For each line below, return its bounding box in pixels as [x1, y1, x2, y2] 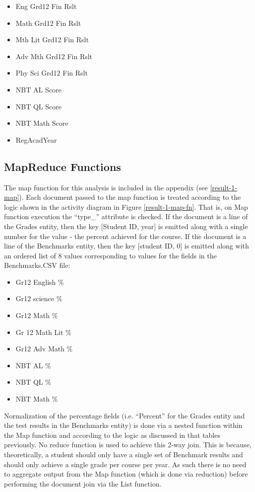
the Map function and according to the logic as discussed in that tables [4, 429, 220, 440]
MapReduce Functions [4, 159, 121, 174]
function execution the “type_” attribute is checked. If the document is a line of [4, 211, 248, 222]
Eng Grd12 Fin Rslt [15, 1, 77, 11]
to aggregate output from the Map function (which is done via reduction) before [4, 469, 248, 479]
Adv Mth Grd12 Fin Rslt [15, 51, 93, 61]
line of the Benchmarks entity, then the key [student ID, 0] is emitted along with [4, 241, 249, 251]
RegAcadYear [15, 134, 57, 145]
